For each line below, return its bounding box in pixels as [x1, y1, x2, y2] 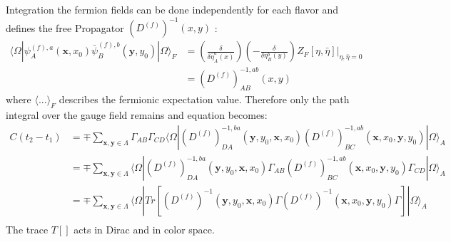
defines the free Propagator [6, 20, 124, 35]
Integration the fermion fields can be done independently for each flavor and [6, 2, 339, 16]
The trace [6, 221, 49, 236]
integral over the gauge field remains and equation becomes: [6, 107, 268, 122]
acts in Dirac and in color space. [74, 221, 215, 236]
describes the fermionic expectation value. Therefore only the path [59, 92, 350, 107]
